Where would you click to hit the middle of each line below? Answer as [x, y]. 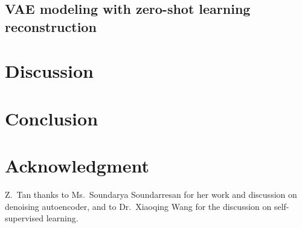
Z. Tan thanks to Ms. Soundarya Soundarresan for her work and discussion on [151, 195]
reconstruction [51, 26]
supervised [24, 218]
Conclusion [52, 118]
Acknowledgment [77, 166]
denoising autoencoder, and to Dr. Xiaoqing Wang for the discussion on [138, 206]
